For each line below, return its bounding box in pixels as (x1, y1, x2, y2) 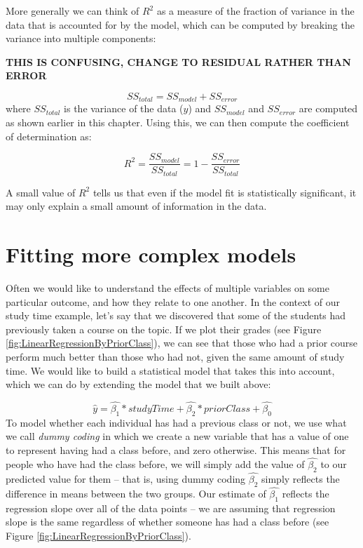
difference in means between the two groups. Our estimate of (6, 486, 266, 500)
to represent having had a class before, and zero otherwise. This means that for (6, 442, 346, 457)
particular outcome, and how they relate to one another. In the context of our (6, 294, 340, 309)
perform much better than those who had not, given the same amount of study (6, 349, 345, 363)
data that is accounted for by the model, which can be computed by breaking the (6, 17, 355, 32)
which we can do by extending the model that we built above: (6, 377, 271, 392)
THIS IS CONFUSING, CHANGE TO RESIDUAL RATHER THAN (6, 54, 351, 69)
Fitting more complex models (6, 240, 296, 269)
